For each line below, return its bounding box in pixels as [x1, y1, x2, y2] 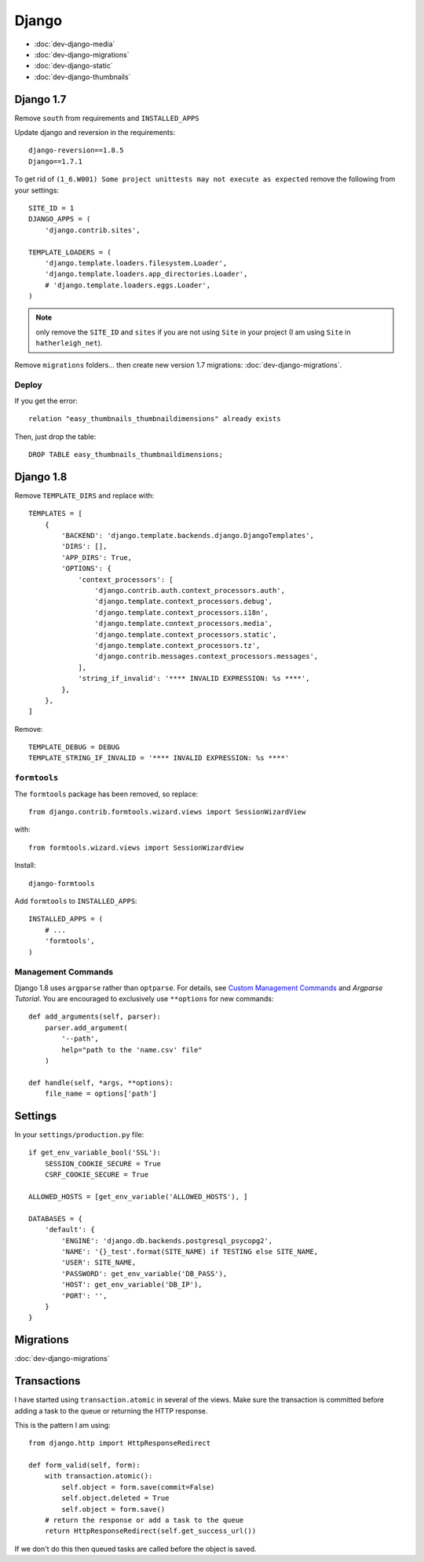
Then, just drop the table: [14, 432, 97, 441]
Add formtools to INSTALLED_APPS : [14, 896, 137, 905]
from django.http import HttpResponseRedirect [28, 1439, 211, 1448]
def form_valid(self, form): [28, 1461, 141, 1470]
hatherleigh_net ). [35, 338, 103, 348]
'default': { [44, 1225, 95, 1235]
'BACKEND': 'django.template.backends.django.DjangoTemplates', [61, 531, 314, 540]
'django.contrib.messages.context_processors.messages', [94, 652, 319, 661]
